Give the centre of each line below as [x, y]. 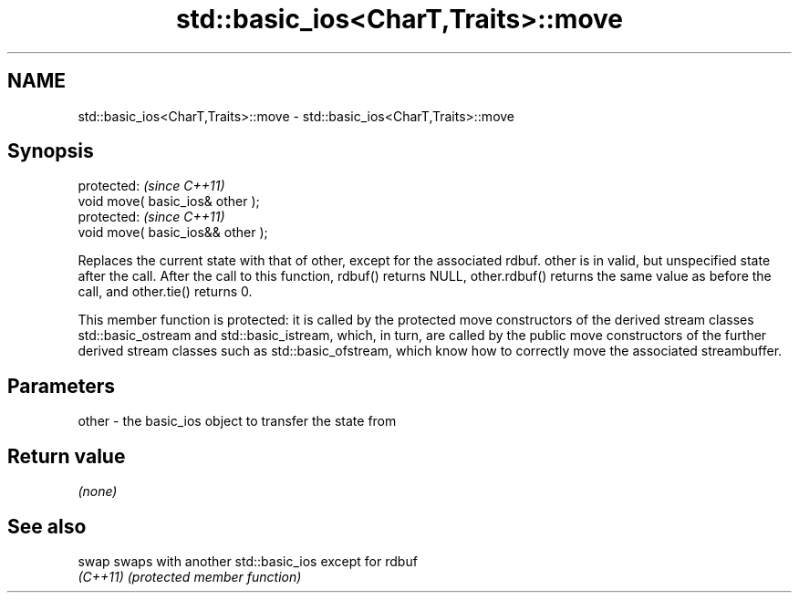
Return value [67, 456]
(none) [98, 491]
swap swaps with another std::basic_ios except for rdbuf [248, 561]
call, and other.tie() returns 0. [165, 292]
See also [47, 526]
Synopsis [51, 151]
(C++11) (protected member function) [190, 576]
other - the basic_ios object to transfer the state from [237, 421]
